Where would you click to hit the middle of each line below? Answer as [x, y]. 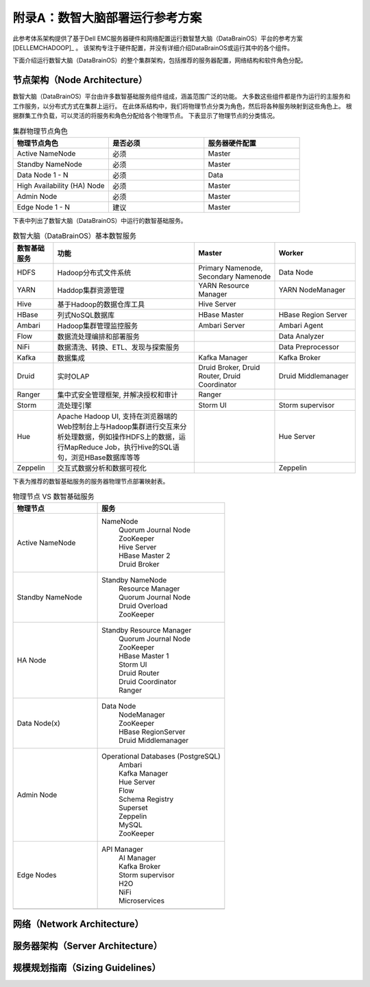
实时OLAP [73, 376]
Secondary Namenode [235, 276]
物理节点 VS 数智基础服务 [54, 497]
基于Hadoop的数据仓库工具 [101, 304]
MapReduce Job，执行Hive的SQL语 [122, 447]
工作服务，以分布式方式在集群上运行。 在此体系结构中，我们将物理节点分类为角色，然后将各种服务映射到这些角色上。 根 [182, 106]
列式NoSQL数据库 [86, 315]
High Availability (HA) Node [61, 185]
